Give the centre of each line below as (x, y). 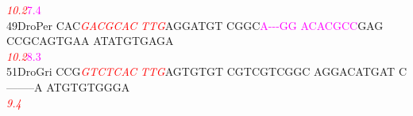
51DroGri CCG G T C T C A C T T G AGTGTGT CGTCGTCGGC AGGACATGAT (201, 71)
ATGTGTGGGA (88, 86)
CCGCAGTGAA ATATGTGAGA (90, 41)
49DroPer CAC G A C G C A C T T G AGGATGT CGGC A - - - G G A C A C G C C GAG (195, 25)
